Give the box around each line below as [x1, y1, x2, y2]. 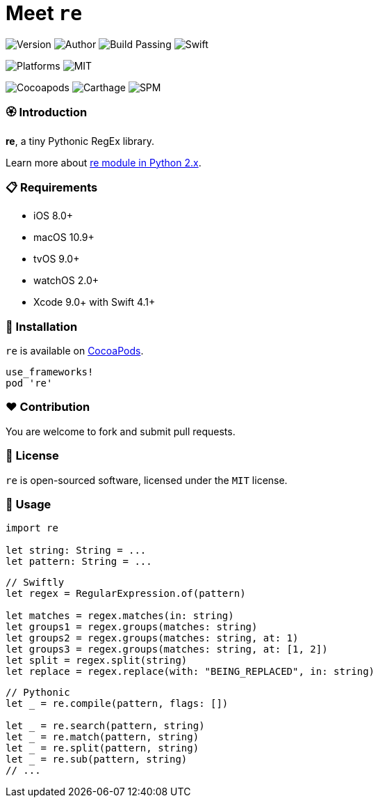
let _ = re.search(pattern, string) [6, 720, 205, 732]
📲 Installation [6, 319, 78, 334]
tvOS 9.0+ [33, 253, 80, 265]
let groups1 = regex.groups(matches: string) [6, 621, 258, 633]
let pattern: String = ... [6, 556, 152, 568]
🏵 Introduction [6, 105, 88, 120]
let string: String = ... [6, 545, 147, 556]
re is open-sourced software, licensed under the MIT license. [6, 474, 288, 486]
